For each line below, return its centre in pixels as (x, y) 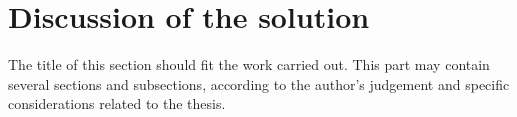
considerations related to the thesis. (117, 103)
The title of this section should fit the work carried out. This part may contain (249, 64)
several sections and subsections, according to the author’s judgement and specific (259, 83)
